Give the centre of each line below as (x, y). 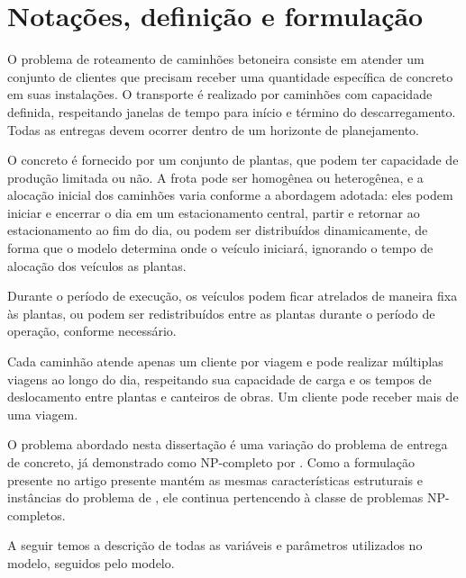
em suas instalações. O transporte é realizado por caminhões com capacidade (220, 94)
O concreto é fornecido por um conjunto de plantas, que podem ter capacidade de (233, 160)
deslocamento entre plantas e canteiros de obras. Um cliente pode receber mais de (233, 397)
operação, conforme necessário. (92, 331)
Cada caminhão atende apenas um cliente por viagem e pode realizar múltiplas (225, 361)
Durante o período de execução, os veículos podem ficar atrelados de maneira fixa (233, 296)
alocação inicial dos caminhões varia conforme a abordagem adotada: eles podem (230, 195)
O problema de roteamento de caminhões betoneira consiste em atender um (216, 59)
